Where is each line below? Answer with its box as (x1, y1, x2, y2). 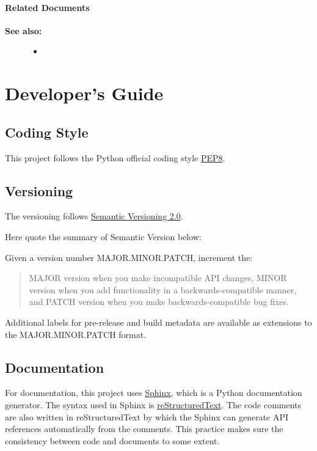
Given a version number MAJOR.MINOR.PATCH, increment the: (5, 251, 253, 263)
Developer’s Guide (5, 81, 164, 106)
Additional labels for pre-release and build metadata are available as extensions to (5, 315, 312, 328)
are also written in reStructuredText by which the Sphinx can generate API (5, 410, 289, 423)
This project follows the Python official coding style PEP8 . (5, 151, 225, 164)
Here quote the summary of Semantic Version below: (5, 230, 202, 243)
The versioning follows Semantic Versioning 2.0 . (5, 210, 183, 222)
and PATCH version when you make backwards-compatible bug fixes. (29, 295, 289, 308)
